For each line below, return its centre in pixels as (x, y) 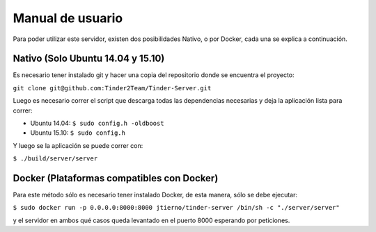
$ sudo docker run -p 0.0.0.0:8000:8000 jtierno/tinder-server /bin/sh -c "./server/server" (177, 208)
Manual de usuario (68, 18)
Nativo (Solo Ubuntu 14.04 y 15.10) (89, 59)
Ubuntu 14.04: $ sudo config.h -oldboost (97, 123)
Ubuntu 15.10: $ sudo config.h (78, 133)
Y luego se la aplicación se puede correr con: (78, 145)
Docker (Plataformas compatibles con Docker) (116, 178)
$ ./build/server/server (55, 159)
